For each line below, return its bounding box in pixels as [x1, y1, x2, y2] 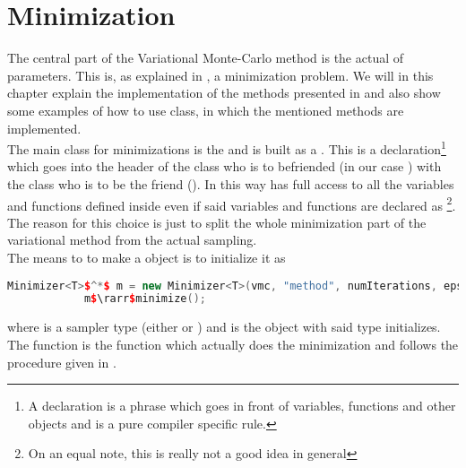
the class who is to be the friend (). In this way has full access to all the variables [7, 174, 454, 193]
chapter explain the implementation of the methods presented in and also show [7, 83, 441, 102]
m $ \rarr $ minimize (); [83, 292, 206, 306]
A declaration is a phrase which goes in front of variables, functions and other [28, 396, 456, 415]
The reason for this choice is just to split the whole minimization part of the [7, 212, 427, 231]
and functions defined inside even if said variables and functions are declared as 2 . [7, 193, 456, 214]
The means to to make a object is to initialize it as [7, 247, 286, 266]
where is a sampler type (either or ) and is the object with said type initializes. [7, 317, 441, 336]
